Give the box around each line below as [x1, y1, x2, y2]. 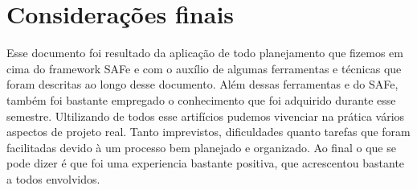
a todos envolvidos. [6, 170, 100, 187]
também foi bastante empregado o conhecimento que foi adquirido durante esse [6, 91, 396, 108]
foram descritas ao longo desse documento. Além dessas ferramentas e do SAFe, [6, 76, 399, 93]
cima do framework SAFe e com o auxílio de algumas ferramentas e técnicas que [6, 60, 402, 76]
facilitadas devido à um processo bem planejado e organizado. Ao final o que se [6, 138, 396, 155]
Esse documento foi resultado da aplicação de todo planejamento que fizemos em [6, 44, 404, 61]
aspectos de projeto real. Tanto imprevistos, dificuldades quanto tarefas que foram [6, 123, 411, 140]
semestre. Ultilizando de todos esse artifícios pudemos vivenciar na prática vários [6, 107, 405, 124]
